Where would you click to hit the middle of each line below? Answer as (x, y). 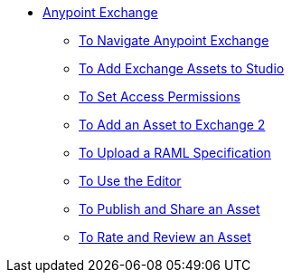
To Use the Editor (130, 181)
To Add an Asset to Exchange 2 (172, 125)
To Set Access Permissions (160, 97)
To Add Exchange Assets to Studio (182, 68)
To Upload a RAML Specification (175, 153)
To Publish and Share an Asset (170, 209)
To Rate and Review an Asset (165, 237)
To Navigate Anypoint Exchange (174, 40)
